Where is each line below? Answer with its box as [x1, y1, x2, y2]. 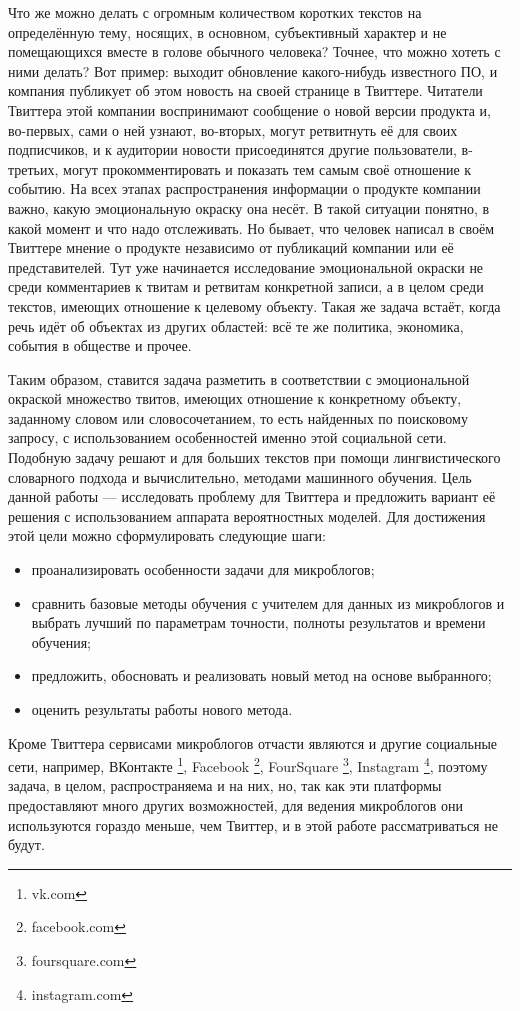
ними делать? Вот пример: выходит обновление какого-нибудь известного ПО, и [8, 60, 498, 81]
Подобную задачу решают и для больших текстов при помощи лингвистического [8, 447, 501, 468]
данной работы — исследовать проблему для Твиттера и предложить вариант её [8, 486, 496, 507]
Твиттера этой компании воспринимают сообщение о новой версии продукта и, [8, 99, 491, 120]
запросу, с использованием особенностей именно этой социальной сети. [8, 427, 447, 448]
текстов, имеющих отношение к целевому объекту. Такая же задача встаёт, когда [8, 295, 501, 316]
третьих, [8, 158, 59, 179]
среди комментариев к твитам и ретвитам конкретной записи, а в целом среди [8, 276, 484, 297]
